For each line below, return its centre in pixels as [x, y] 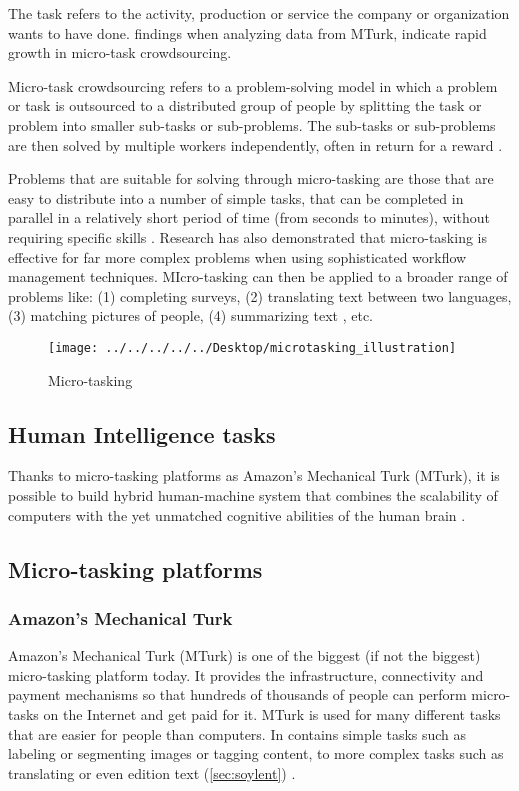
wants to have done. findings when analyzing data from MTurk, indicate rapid [247, 32]
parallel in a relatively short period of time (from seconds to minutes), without [249, 217]
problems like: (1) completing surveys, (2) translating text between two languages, [260, 295]
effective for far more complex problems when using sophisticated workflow [237, 256]
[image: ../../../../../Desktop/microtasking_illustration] [252, 347]
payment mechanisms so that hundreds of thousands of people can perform [237, 694]
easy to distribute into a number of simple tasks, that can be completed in [236, 197]
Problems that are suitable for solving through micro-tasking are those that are [251, 178]
